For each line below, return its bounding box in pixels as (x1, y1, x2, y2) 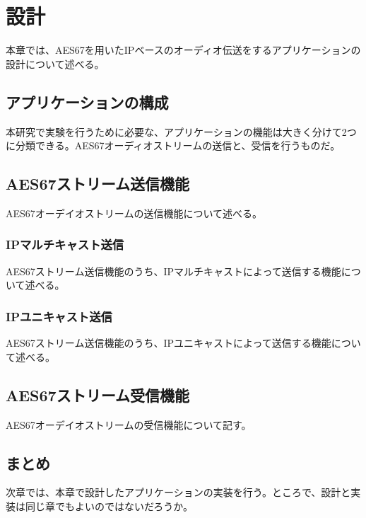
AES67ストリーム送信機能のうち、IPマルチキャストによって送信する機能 (6, 263, 341, 278)
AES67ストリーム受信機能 (6, 384, 190, 405)
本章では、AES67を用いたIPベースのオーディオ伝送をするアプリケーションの (6, 42, 361, 57)
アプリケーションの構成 (6, 91, 169, 113)
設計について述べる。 (6, 56, 105, 71)
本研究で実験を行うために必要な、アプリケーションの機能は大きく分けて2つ (6, 124, 357, 139)
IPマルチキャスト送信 (6, 236, 124, 253)
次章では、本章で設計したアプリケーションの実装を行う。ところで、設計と (6, 485, 351, 500)
